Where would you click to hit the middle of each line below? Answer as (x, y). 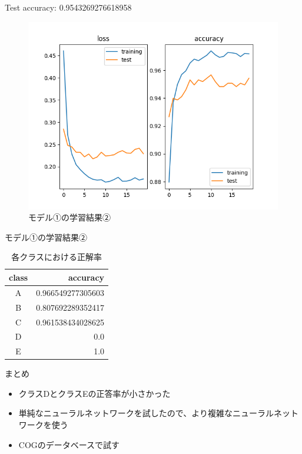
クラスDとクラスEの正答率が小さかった (94, 393)
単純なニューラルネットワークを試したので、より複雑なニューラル (146, 413)
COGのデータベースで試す (69, 444)
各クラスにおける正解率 (57, 257)
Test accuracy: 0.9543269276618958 (68, 7)
